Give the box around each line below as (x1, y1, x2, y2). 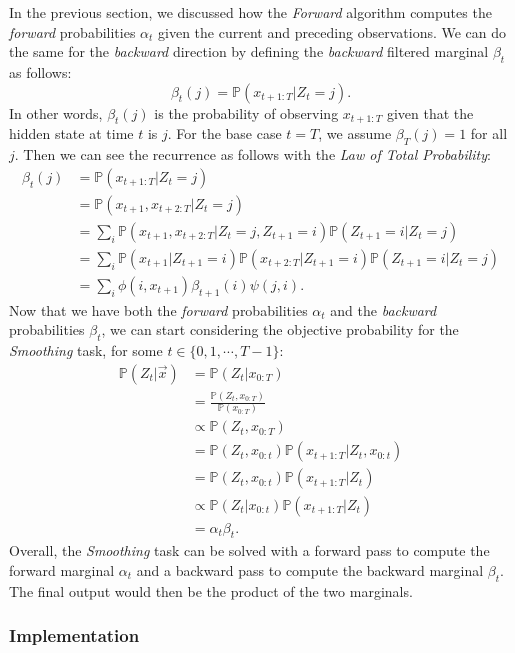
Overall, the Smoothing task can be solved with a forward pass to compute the (9, 540, 490, 561)
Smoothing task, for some (9, 340, 163, 361)
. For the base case (167, 123, 282, 144)
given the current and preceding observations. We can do (158, 21, 507, 42)
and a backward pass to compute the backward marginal (136, 559, 484, 580)
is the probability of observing (154, 102, 339, 123)
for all (470, 123, 508, 144)
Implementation (9, 623, 140, 648)
